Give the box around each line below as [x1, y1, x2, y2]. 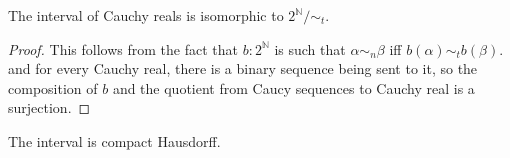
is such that [274, 38, 346, 59]
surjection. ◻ [8, 97, 91, 118]
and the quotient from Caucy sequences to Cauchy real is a [112, 77, 475, 98]
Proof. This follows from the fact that [8, 38, 238, 59]
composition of [8, 77, 98, 98]
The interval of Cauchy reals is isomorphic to [8, 5, 284, 25]
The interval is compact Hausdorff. [8, 130, 221, 151]
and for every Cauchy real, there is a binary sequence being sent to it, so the [8, 58, 478, 79]
